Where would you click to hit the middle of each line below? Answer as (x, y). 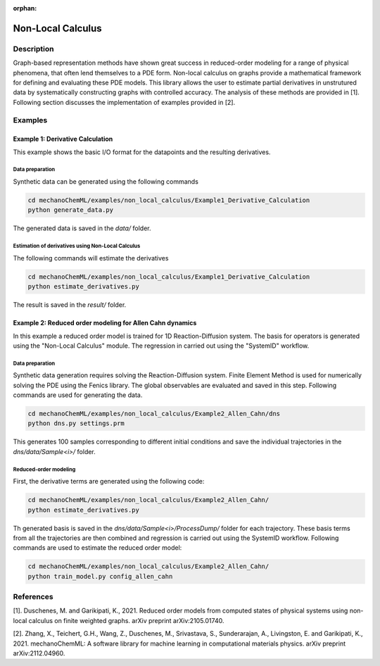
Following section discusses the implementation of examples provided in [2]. (124, 102)
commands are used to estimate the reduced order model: (97, 548)
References (33, 597)
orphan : (25, 8)
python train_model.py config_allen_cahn (100, 576)
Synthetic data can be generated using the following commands (106, 182)
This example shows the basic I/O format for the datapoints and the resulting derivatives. (142, 152)
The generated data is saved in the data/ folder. (82, 228)
